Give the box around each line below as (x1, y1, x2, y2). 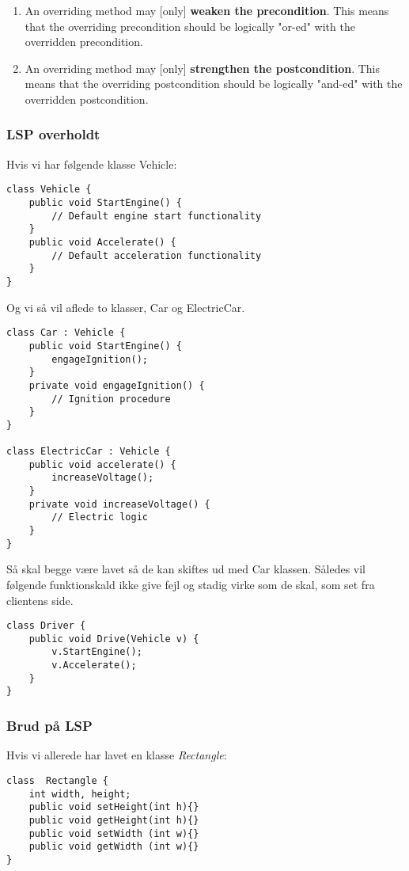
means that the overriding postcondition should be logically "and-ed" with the (25, 75, 403, 92)
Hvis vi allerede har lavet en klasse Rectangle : (6, 747, 227, 763)
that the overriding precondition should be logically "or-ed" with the (25, 17, 355, 34)
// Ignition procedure (51, 393, 171, 405)
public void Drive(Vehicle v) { (28, 633, 199, 645)
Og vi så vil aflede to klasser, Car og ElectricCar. (6, 299, 245, 315)
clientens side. (6, 591, 74, 608)
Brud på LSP (6, 716, 93, 736)
